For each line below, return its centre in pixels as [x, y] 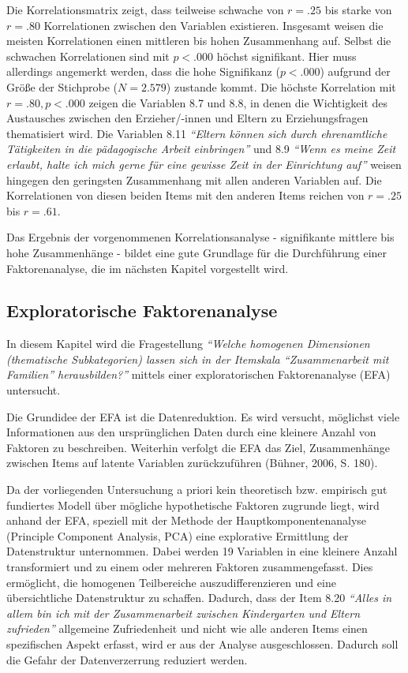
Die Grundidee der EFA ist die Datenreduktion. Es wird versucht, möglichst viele [203, 416]
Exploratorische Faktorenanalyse [142, 310]
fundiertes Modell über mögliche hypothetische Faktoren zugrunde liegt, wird [193, 505]
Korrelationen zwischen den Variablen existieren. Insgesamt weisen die [213, 25]
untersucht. [34, 390]
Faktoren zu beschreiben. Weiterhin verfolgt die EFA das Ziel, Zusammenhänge [198, 447]
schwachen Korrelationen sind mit [88, 56]
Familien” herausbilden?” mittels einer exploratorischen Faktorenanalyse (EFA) [198, 374]
